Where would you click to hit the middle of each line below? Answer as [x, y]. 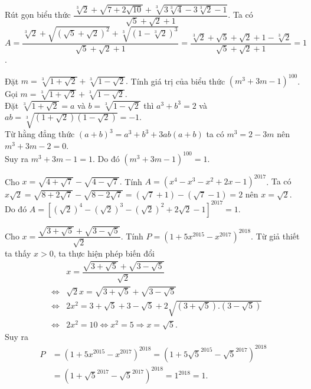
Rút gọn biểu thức [38, 14]
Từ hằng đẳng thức [40, 134]
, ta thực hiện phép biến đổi [104, 253]
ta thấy [18, 253]
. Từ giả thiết [275, 236]
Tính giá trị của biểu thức [178, 81]
